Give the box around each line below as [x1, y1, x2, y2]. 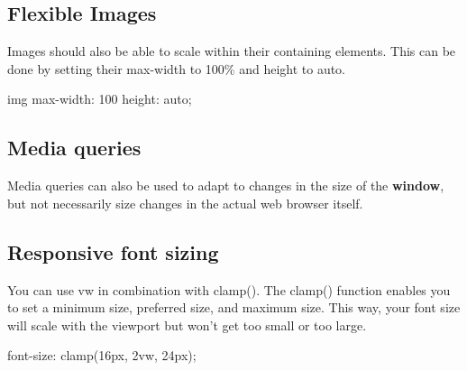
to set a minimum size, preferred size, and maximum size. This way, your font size [7, 298, 461, 317]
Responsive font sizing [7, 237, 219, 265]
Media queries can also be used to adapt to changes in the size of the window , [7, 176, 444, 195]
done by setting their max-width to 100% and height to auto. [7, 59, 346, 78]
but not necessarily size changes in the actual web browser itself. [7, 193, 363, 212]
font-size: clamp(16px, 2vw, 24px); [7, 346, 197, 365]
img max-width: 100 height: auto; [7, 89, 192, 108]
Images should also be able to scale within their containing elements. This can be [7, 42, 456, 60]
